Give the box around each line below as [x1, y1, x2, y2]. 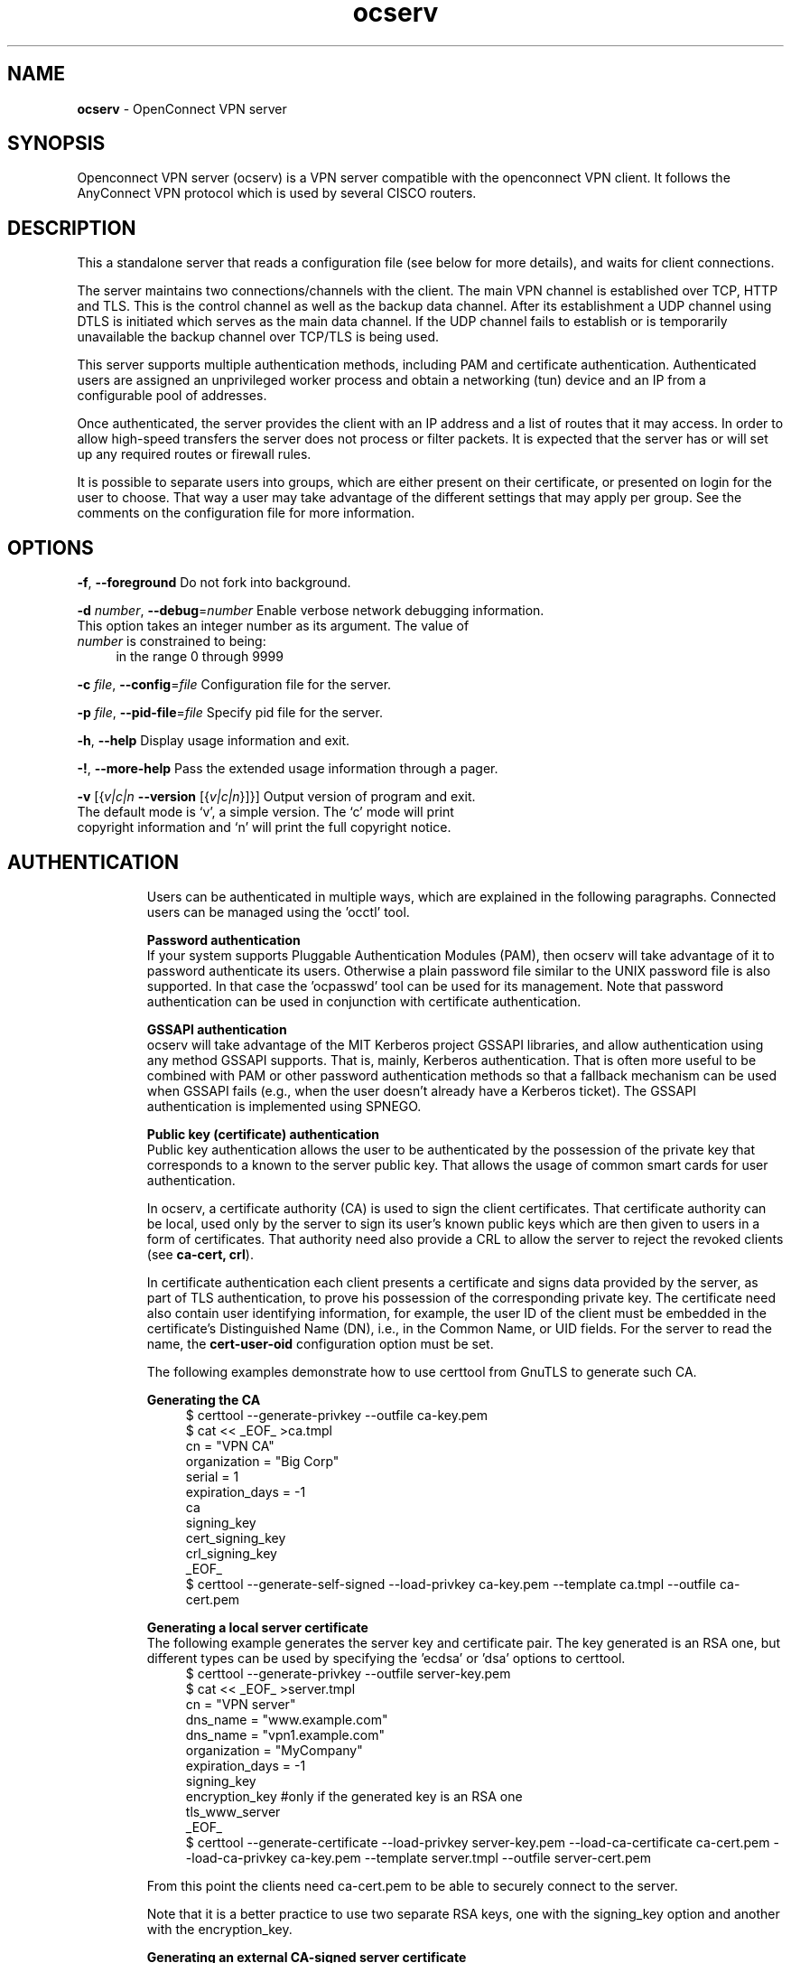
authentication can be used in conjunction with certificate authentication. [146, 993, 582, 1009]
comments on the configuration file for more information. [77, 505, 415, 521]
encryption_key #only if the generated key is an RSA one [185, 1788, 523, 1804]
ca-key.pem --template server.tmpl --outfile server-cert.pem [290, 1849, 651, 1865]
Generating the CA [146, 1391, 261, 1407]
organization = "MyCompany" [185, 1742, 363, 1758]
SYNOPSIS [7, 132, 106, 155]
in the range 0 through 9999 [116, 649, 284, 665]
